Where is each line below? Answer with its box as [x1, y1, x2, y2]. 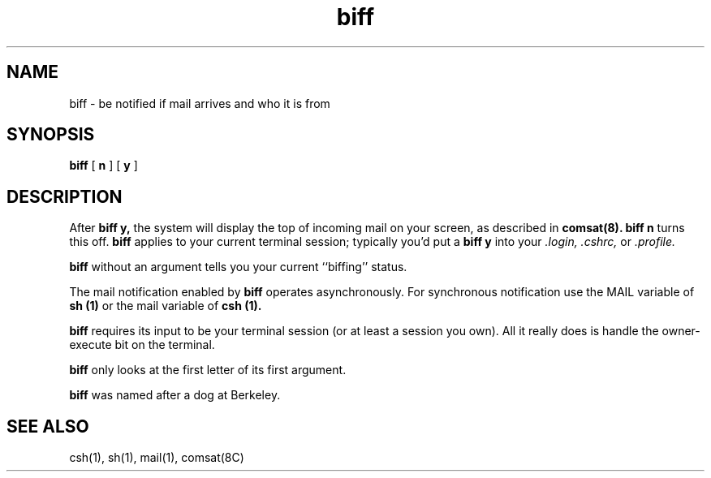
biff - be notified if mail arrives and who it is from [69, 96, 330, 110]
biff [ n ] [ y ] [69, 158, 138, 173]
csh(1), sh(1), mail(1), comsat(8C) [69, 450, 244, 465]
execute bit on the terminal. [69, 338, 215, 352]
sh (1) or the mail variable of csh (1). [69, 299, 262, 313]
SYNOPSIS [6, 124, 95, 145]
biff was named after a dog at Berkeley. [69, 388, 281, 403]
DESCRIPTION [6, 186, 123, 207]
